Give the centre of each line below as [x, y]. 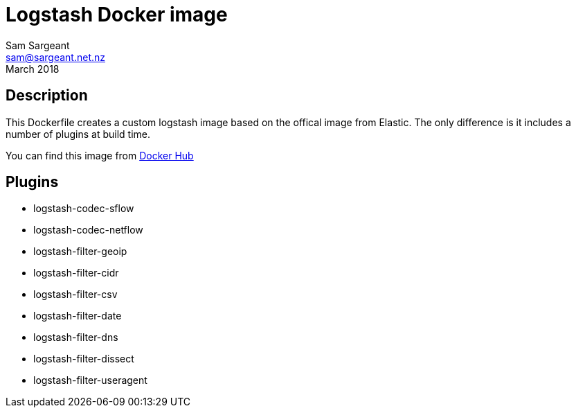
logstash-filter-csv [75, 295]
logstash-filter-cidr [76, 273]
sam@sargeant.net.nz [56, 57]
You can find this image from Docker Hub [100, 155]
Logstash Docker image [117, 15]
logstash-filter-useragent [90, 380]
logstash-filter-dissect [84, 359]
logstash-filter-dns [76, 337]
